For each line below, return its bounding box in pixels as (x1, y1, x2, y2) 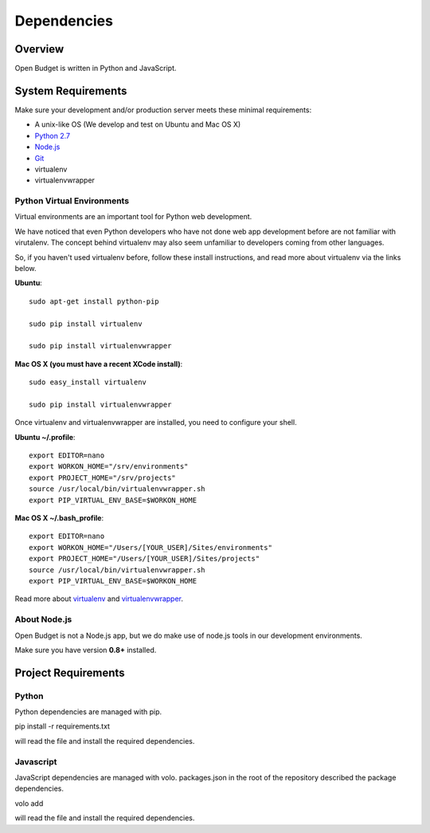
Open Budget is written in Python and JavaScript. (14, 64, 177, 73)
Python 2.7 (34, 131, 71, 140)
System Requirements (14, 84, 127, 97)
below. (14, 264, 37, 273)
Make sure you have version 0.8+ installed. (14, 645, 157, 654)
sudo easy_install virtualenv (29, 378, 147, 387)
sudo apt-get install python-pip (29, 297, 159, 306)
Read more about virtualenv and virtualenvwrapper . (14, 594, 183, 603)
